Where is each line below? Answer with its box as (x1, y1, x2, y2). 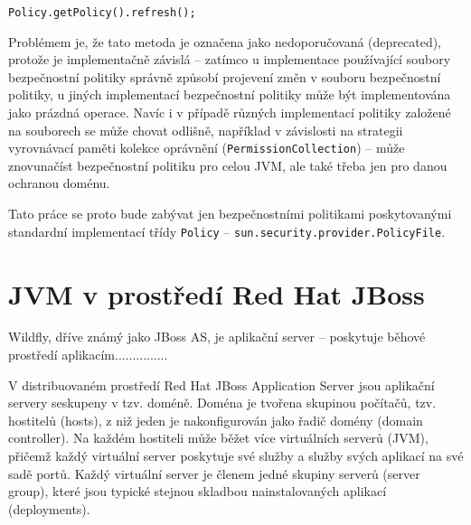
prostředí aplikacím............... (8, 345, 168, 364)
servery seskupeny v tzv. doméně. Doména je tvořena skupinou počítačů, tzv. (8, 393, 437, 412)
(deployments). (8, 499, 90, 518)
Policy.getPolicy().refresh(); (8, 6, 196, 19)
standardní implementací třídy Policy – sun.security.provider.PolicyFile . (8, 221, 446, 240)
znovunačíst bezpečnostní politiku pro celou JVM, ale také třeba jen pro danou (8, 155, 447, 174)
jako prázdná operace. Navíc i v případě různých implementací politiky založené (8, 103, 451, 122)
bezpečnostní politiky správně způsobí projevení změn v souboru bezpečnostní (8, 67, 441, 86)
